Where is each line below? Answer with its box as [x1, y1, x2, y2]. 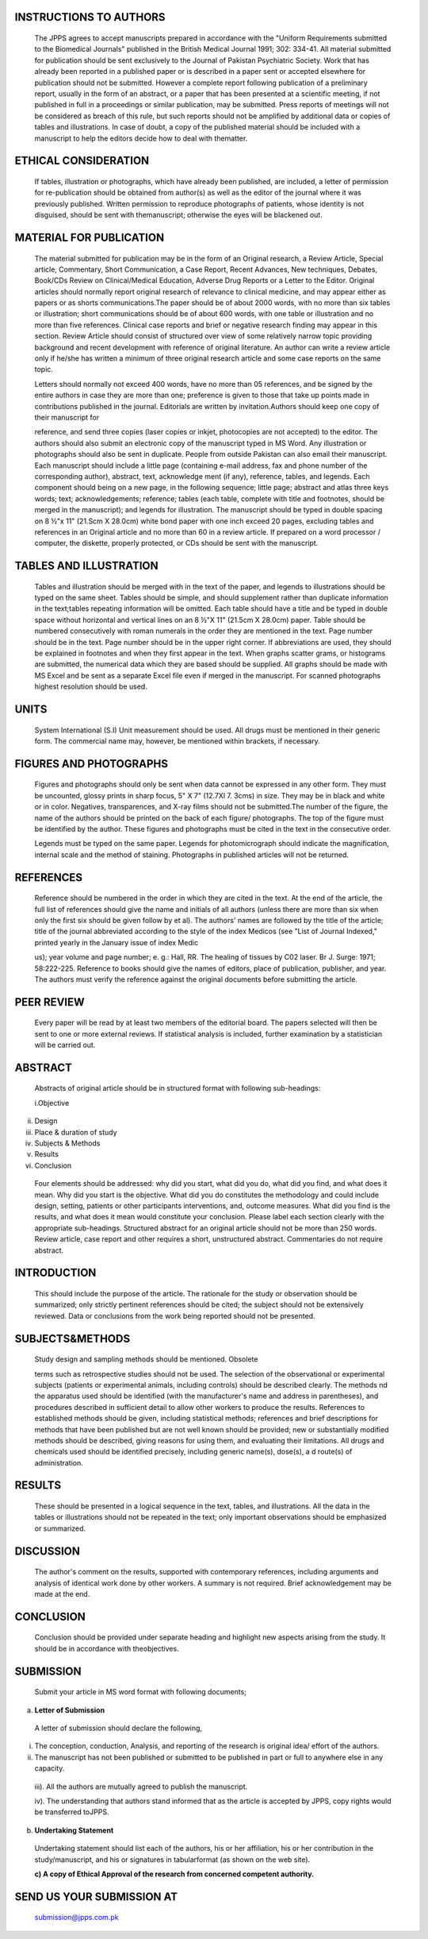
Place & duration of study [34, 1127, 118, 1137]
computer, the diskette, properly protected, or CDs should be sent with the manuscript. [34, 539, 319, 548]
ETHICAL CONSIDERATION [14, 154, 150, 168]
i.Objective [34, 1098, 70, 1107]
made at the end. [34, 1589, 90, 1599]
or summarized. [34, 1524, 86, 1533]
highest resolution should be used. [34, 682, 148, 691]
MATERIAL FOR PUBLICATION [14, 230, 165, 244]
